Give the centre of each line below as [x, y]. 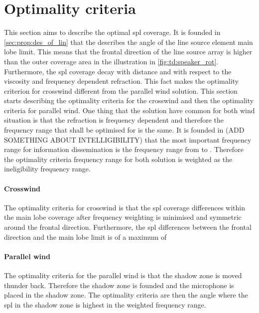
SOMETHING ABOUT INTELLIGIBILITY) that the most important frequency [128, 139]
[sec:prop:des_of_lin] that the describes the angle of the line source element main [129, 42]
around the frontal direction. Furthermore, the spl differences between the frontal [128, 227]
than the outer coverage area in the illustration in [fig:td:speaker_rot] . [111, 61]
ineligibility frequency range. [47, 169]
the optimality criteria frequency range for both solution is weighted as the [118, 159]
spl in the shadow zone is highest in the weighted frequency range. [105, 304]
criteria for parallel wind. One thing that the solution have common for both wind [129, 110]
